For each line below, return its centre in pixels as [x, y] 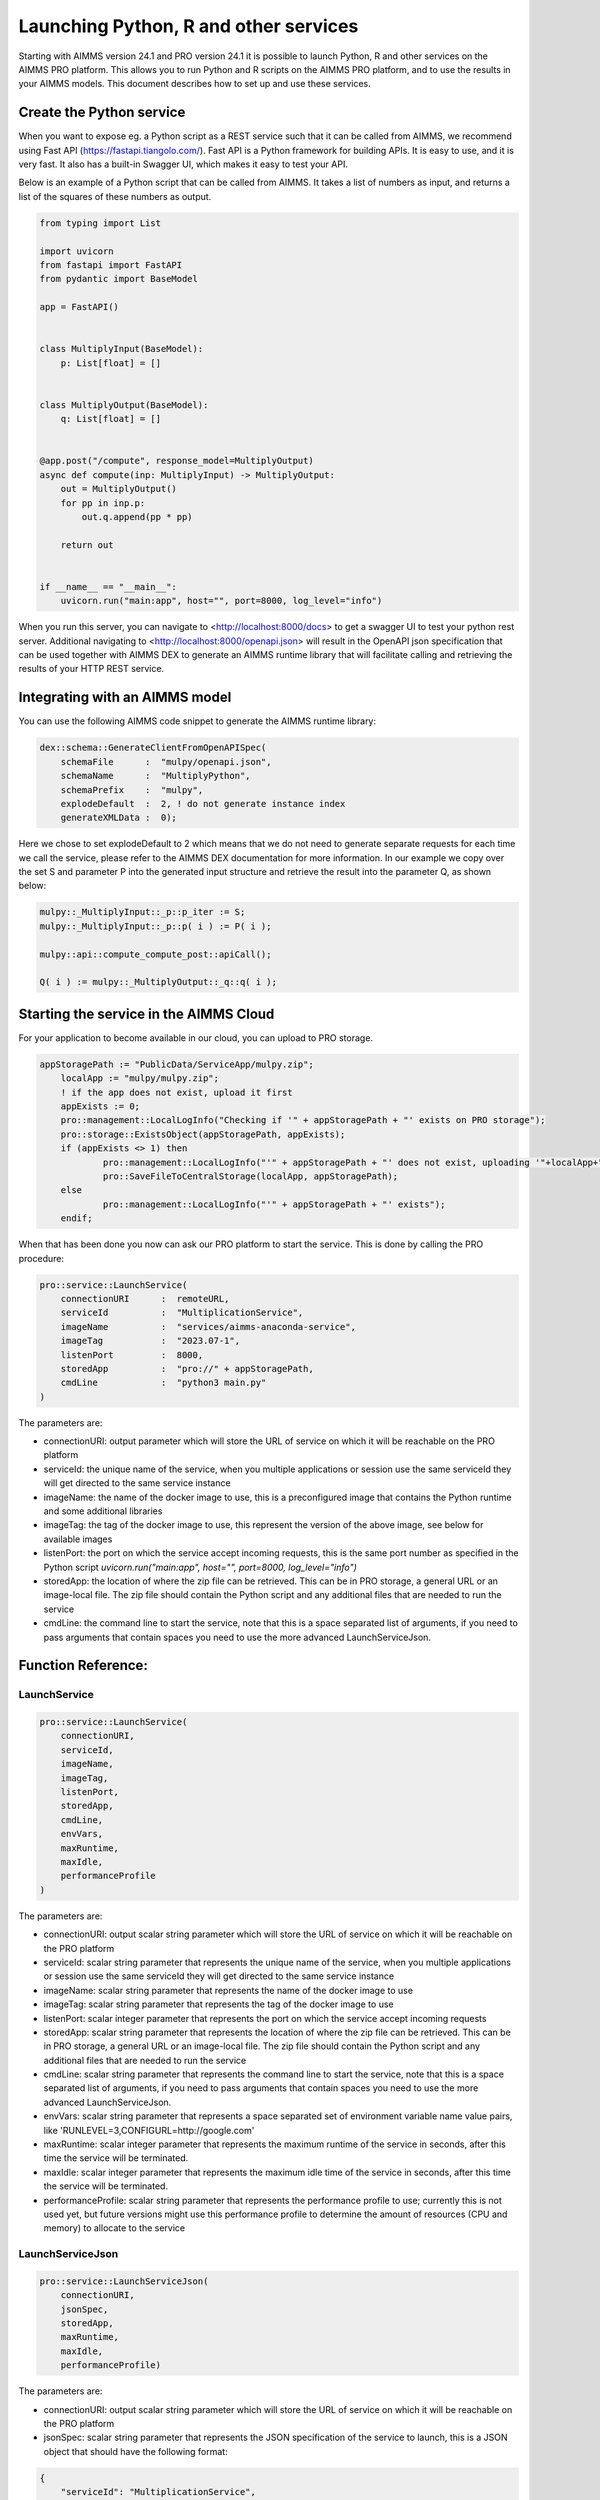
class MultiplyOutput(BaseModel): [124, 404]
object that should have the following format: [136, 2451]
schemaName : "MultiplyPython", [155, 776]
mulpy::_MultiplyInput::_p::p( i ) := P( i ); [155, 926]
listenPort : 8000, [132, 1354]
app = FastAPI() [79, 307]
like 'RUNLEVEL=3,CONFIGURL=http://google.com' [149, 2130]
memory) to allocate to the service [114, 2228]
